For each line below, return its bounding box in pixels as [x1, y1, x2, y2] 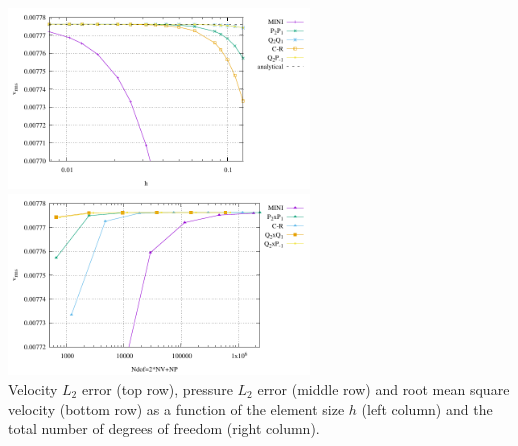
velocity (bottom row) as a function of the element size [8, 398, 345, 419]
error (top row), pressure [81, 379, 233, 399]
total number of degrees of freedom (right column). [8, 418, 320, 439]
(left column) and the [361, 398, 493, 419]
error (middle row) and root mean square [257, 379, 510, 399]
